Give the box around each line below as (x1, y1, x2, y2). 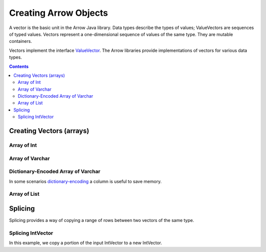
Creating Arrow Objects (9, 7, 108, 18)
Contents (9, 63, 29, 69)
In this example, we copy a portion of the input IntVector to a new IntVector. (9, 240, 163, 246)
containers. (9, 38, 32, 44)
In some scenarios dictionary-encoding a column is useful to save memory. (9, 178, 162, 184)
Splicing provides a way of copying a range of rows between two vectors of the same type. (9, 217, 195, 223)
